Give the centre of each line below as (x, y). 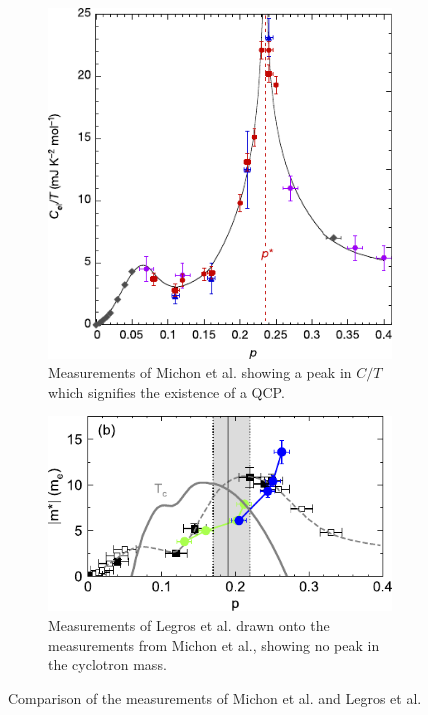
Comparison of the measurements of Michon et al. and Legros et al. (215, 697)
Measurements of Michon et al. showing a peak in (200, 372)
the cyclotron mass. (107, 664)
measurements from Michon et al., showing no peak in (214, 644)
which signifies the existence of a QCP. (166, 391)
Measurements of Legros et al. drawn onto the (189, 625)
